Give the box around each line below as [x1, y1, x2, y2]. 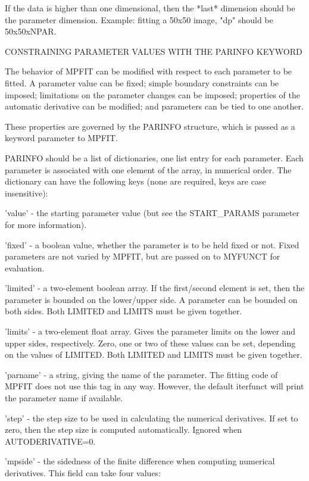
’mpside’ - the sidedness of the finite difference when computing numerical [5, 455, 275, 467]
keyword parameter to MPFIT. [5, 132, 118, 144]
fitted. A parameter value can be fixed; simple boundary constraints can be [5, 76, 279, 89]
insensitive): [5, 186, 48, 199]
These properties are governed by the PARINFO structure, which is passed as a [5, 120, 295, 132]
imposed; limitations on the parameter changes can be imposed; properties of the [5, 88, 300, 101]
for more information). [5, 218, 87, 230]
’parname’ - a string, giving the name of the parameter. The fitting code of [5, 368, 278, 380]
